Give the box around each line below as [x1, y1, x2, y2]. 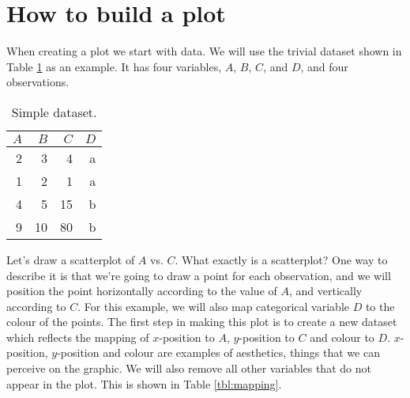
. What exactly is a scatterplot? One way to [175, 251, 388, 267]
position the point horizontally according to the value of [6, 282, 277, 299]
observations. [6, 74, 70, 90]
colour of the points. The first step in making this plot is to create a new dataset [6, 313, 397, 330]
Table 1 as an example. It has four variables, [6, 58, 222, 74]
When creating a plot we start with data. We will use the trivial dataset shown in [6, 43, 402, 59]
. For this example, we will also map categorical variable [77, 298, 349, 314]
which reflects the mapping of [6, 328, 149, 345]
